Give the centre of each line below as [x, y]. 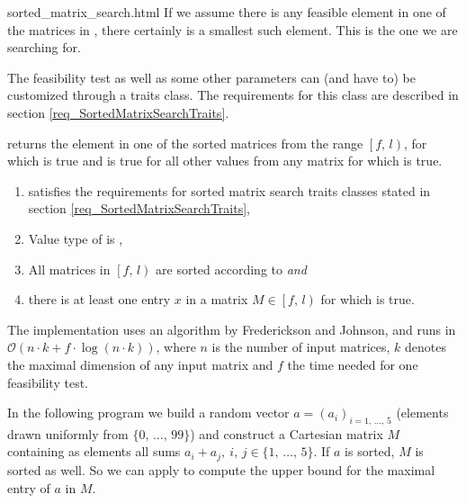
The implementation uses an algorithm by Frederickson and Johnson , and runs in [232, 329]
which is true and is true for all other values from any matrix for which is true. [225, 161]
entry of [29, 487]
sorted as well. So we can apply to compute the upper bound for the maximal [221, 469]
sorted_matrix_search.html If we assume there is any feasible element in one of [227, 12]
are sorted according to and [231, 269]
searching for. [44, 47]
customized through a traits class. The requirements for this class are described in [233, 95]
